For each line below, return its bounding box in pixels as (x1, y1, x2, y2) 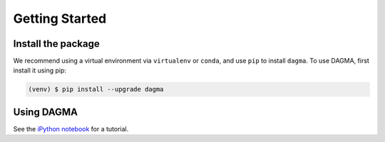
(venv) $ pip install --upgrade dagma (28, 85, 164, 94)
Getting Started (13, 11, 107, 26)
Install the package (13, 38, 100, 50)
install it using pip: (13, 66, 67, 75)
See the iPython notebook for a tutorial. (13, 124, 129, 133)
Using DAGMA (13, 106, 78, 118)
